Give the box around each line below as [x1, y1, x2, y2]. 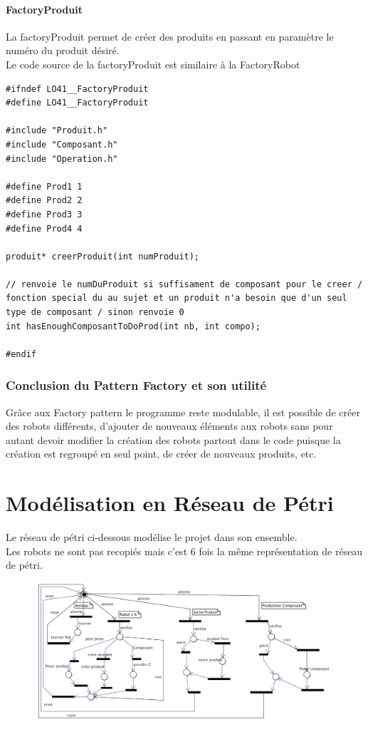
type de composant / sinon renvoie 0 [6, 307, 184, 318]
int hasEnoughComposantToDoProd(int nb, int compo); [6, 321, 261, 331]
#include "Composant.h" [6, 139, 118, 150]
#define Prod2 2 [6, 195, 83, 206]
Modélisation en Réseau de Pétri [6, 488, 334, 517]
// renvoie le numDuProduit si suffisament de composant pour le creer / [6, 279, 363, 289]
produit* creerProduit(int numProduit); [6, 251, 200, 262]
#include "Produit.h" [6, 125, 108, 136]
